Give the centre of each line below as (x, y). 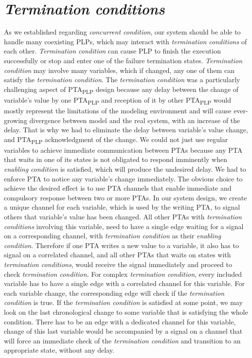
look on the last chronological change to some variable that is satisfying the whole (126, 312)
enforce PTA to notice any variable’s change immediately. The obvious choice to (123, 178)
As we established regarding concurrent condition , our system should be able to (122, 32)
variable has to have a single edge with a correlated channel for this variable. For (124, 283)
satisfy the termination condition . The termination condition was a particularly (122, 80)
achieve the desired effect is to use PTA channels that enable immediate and (118, 188)
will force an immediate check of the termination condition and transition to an (122, 340)
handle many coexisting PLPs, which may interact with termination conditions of (126, 41)
